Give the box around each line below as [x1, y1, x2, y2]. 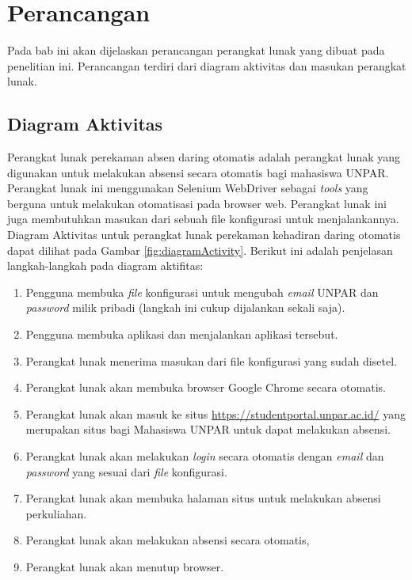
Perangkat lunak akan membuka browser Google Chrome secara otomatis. [25, 379, 386, 396]
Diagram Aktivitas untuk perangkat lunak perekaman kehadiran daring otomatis [7, 226, 401, 243]
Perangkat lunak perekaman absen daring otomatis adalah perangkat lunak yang [7, 149, 401, 165]
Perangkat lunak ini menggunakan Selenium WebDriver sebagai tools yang [7, 180, 368, 196]
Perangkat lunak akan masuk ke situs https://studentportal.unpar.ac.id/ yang [25, 405, 406, 422]
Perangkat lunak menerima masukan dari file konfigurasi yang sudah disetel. [25, 352, 397, 369]
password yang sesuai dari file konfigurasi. [25, 463, 227, 480]
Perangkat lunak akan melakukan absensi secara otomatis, [25, 532, 310, 548]
